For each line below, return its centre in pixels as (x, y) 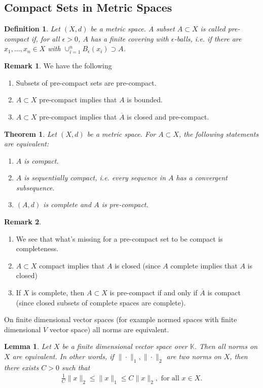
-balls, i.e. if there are (208, 38)
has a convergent (202, 178)
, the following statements (219, 133)
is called (213, 29)
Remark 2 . (23, 222)
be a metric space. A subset (133, 29)
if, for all (46, 38)
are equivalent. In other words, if (63, 356)
